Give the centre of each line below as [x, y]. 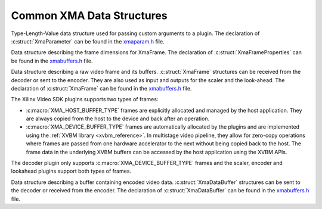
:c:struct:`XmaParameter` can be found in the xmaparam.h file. [88, 41]
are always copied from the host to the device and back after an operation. [118, 118]
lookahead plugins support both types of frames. [71, 171]
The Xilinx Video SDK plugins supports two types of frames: [85, 99]
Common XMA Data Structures [89, 15]
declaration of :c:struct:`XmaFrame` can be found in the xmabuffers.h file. [101, 88]
